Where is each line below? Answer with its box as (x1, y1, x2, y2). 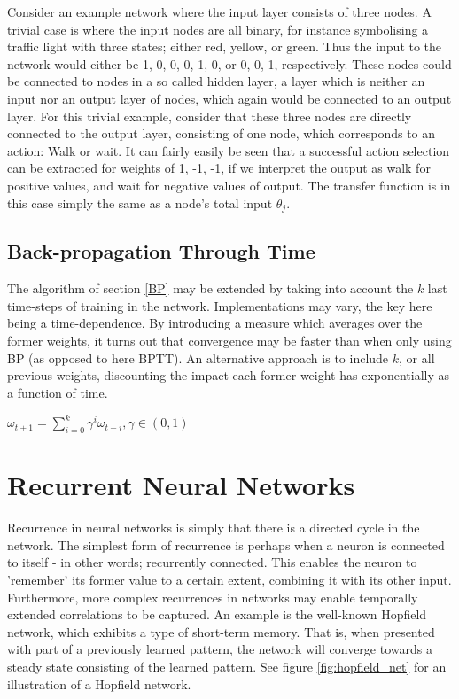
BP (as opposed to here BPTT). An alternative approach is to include (7, 348, 389, 367)
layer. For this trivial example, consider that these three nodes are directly (7, 106, 412, 125)
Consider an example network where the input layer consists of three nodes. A (7, 3, 432, 20)
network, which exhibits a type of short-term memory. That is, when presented (7, 622, 435, 641)
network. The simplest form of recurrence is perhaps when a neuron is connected (7, 535, 445, 554)
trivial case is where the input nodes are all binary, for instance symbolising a (7, 19, 429, 38)
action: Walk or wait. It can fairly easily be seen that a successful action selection (7, 141, 450, 159)
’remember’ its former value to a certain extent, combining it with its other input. (7, 571, 452, 589)
